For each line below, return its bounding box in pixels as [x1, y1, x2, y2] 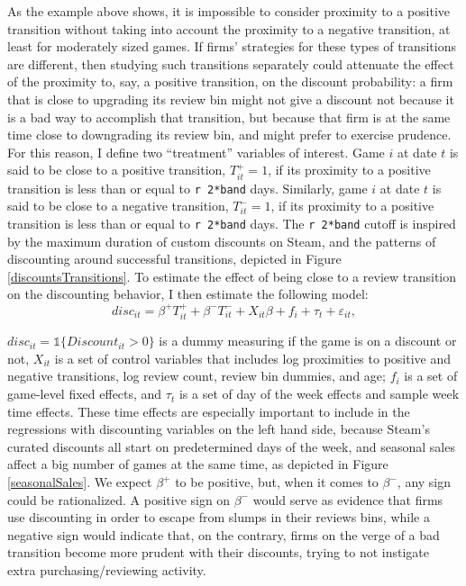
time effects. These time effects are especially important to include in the [7, 401, 410, 420]
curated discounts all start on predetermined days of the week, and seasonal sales [7, 437, 455, 455]
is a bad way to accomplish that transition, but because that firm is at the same [7, 107, 451, 126]
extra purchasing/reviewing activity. [7, 561, 206, 579]
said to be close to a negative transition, [7, 196, 229, 215]
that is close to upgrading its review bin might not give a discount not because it [7, 89, 454, 108]
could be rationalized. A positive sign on [7, 490, 231, 509]
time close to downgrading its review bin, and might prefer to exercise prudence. [7, 125, 452, 144]
